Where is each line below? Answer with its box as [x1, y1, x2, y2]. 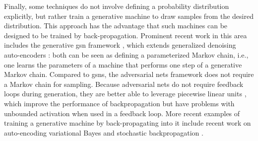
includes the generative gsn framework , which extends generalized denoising [4, 40, 236, 50]
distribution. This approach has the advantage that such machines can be [4, 20, 228, 31]
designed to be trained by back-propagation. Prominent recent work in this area [4, 30, 247, 40]
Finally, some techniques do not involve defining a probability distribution [4, 1, 229, 11]
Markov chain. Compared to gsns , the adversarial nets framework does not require [4, 69, 254, 79]
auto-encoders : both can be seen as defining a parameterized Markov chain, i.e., [4, 49, 249, 60]
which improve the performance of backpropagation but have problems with [4, 98, 235, 108]
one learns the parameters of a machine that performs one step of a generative [4, 59, 242, 70]
